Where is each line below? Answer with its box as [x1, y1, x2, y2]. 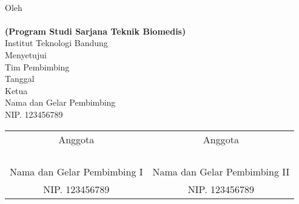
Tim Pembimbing [5, 60, 70, 73]
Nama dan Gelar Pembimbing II [152, 164, 290, 178]
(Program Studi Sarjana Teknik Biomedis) [5, 24, 186, 37]
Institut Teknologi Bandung [5, 36, 108, 49]
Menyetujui [5, 48, 47, 61]
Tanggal [5, 72, 35, 85]
